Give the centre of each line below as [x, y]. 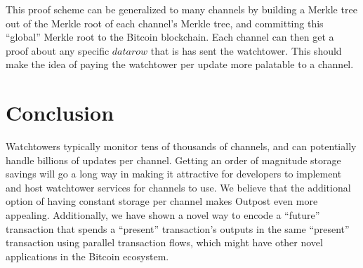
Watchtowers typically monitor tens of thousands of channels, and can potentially [181, 146]
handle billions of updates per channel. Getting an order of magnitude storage [173, 160]
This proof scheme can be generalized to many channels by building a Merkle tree [181, 9]
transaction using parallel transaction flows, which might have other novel [164, 242]
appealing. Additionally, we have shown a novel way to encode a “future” [163, 215]
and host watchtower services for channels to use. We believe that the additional [178, 187]
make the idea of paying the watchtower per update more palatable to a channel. [180, 64]
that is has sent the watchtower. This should [246, 50]
